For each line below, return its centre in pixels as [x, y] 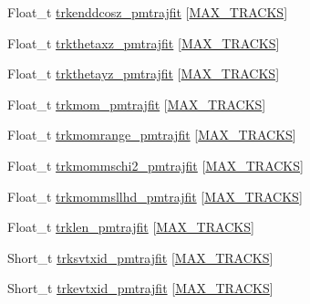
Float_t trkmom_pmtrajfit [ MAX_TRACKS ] [137, 104]
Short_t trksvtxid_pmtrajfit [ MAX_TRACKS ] [140, 257]
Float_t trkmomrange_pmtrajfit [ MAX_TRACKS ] [152, 135]
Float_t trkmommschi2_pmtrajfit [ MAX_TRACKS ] [155, 165]
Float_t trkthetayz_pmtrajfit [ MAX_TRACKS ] [144, 73]
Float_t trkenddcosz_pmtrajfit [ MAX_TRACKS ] [148, 12]
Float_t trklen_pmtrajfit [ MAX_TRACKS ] [131, 227]
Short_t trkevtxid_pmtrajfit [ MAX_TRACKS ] [140, 288]
